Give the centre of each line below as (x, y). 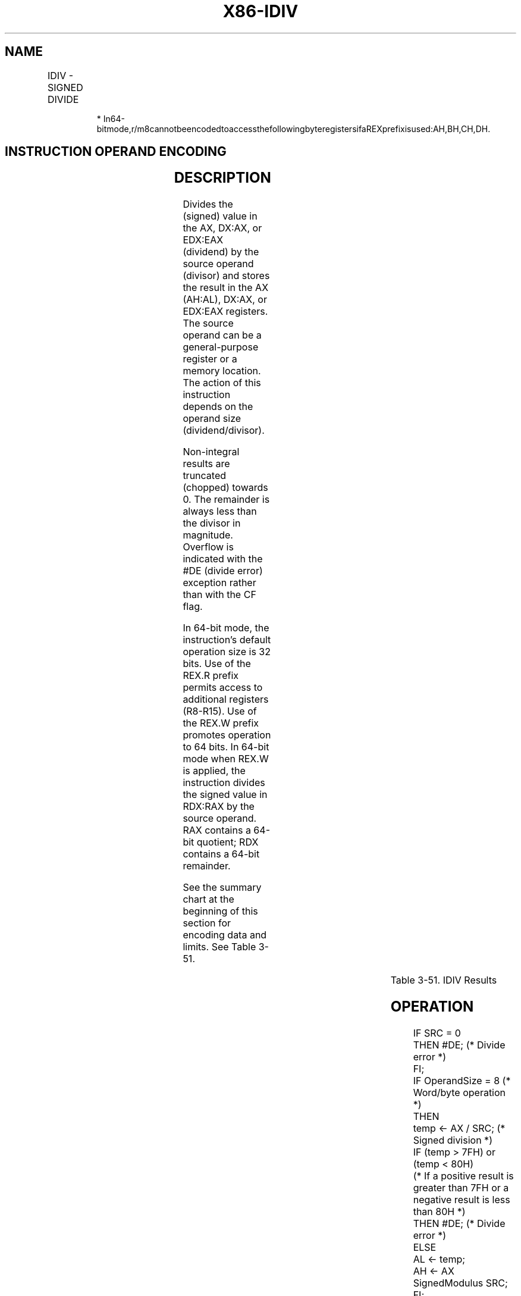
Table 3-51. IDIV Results (444, 980)
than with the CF (219, 595)
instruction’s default (227, 640)
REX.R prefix (211, 676)
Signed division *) (453, 1140)
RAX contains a (217, 830)
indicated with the (223, 559)
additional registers (226, 699)
